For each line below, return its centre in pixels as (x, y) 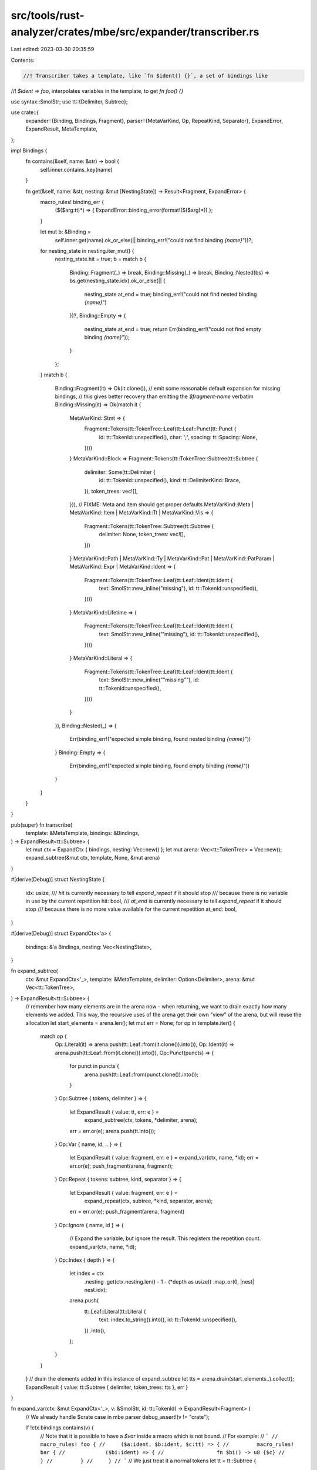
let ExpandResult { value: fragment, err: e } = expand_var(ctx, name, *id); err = (164, 1158)
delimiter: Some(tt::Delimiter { (120, 472)
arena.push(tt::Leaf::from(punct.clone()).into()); (141, 1074)
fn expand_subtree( (34, 971)
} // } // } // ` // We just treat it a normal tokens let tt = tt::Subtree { (148, 1461)
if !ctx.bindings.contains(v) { (60, 1428)
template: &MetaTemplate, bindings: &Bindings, (82, 833)
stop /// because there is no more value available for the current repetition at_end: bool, (131, 909)
